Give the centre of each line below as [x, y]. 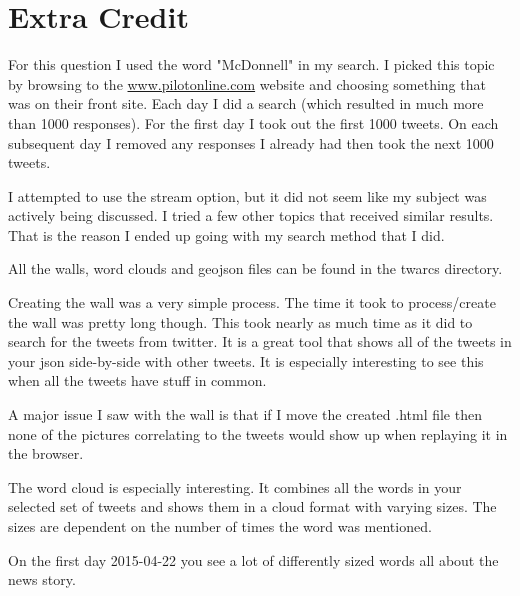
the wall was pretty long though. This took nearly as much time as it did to [240, 321]
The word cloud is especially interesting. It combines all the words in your [235, 486]
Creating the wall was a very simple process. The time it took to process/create [252, 302]
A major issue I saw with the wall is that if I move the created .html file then [245, 414]
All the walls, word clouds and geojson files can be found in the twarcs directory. [255, 268]
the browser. [46, 453]
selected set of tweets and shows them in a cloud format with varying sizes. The [252, 506]
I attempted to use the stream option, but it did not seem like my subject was [247, 195]
